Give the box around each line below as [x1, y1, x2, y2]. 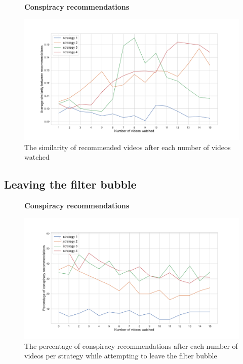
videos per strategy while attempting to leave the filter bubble [24, 350, 217, 361]
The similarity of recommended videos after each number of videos [24, 141, 231, 152]
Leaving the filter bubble [4, 176, 137, 192]
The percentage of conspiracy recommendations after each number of [24, 340, 238, 351]
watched [24, 152, 50, 162]
